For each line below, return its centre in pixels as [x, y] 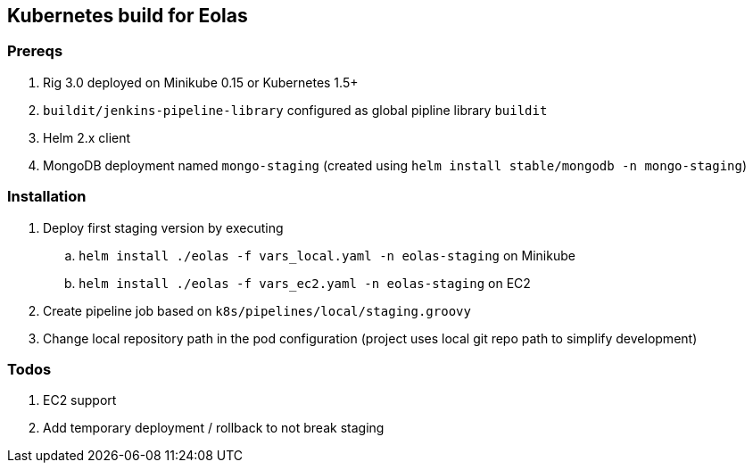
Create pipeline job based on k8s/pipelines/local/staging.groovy [257, 310]
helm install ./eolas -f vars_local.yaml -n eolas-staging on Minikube [327, 255]
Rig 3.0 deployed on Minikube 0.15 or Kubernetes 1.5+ [201, 82]
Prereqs [35, 51]
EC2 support [80, 400]
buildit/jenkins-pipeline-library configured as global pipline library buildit [295, 110]
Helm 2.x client [87, 137]
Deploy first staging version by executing [163, 227]
